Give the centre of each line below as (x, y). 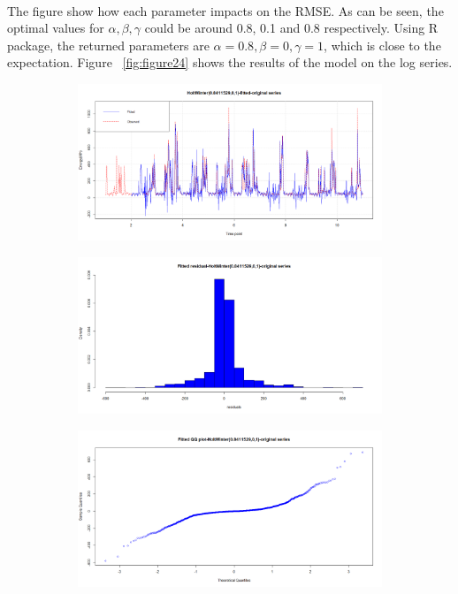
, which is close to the (382, 45)
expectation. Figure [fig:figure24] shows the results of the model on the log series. (230, 62)
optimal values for (56, 28)
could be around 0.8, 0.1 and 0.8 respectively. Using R (291, 28)
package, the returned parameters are (108, 45)
